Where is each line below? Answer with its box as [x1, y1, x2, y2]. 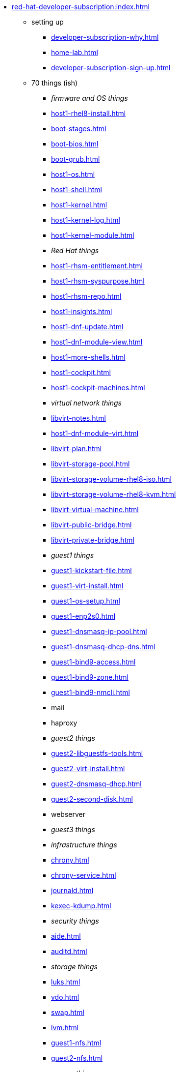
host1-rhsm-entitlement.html [51, 261, 143, 270]
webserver [51, 810, 86, 818]
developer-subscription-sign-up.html [51, 63, 171, 72]
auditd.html [51, 947, 87, 956]
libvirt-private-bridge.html [51, 536, 134, 544]
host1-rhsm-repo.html [51, 292, 122, 300]
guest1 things [51, 551, 94, 559]
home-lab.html [51, 48, 98, 57]
